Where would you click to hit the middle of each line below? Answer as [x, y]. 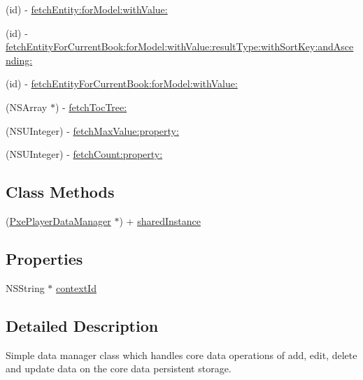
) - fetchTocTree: [91, 107]
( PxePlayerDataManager [58, 220]
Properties [44, 258]
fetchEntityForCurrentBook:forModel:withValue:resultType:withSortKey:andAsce [180, 46]
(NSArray [27, 107]
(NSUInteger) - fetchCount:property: [84, 154]
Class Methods [60, 192]
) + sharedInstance [160, 220]
